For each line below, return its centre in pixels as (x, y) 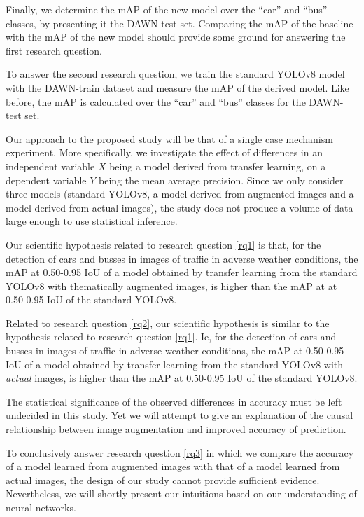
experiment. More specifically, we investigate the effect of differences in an (164, 152)
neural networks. (41, 507)
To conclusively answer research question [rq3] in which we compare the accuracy (180, 452)
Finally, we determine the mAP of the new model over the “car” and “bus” (167, 9)
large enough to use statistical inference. (92, 221)
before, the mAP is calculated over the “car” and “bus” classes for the (156, 101)
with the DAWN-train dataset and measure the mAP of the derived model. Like (177, 87)
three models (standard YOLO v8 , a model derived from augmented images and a (180, 194)
